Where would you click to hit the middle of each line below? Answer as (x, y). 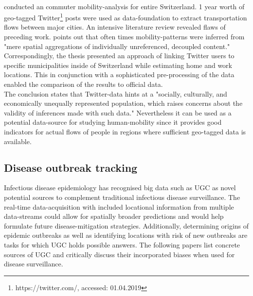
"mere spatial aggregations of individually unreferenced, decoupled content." (117, 46)
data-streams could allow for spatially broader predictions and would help (114, 216)
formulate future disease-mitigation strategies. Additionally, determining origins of (126, 225)
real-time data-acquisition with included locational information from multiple (119, 206)
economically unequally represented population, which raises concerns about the (123, 103)
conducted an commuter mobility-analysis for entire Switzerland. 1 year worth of (124, 6)
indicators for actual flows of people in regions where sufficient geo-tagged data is (125, 131)
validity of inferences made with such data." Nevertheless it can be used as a (118, 112)
